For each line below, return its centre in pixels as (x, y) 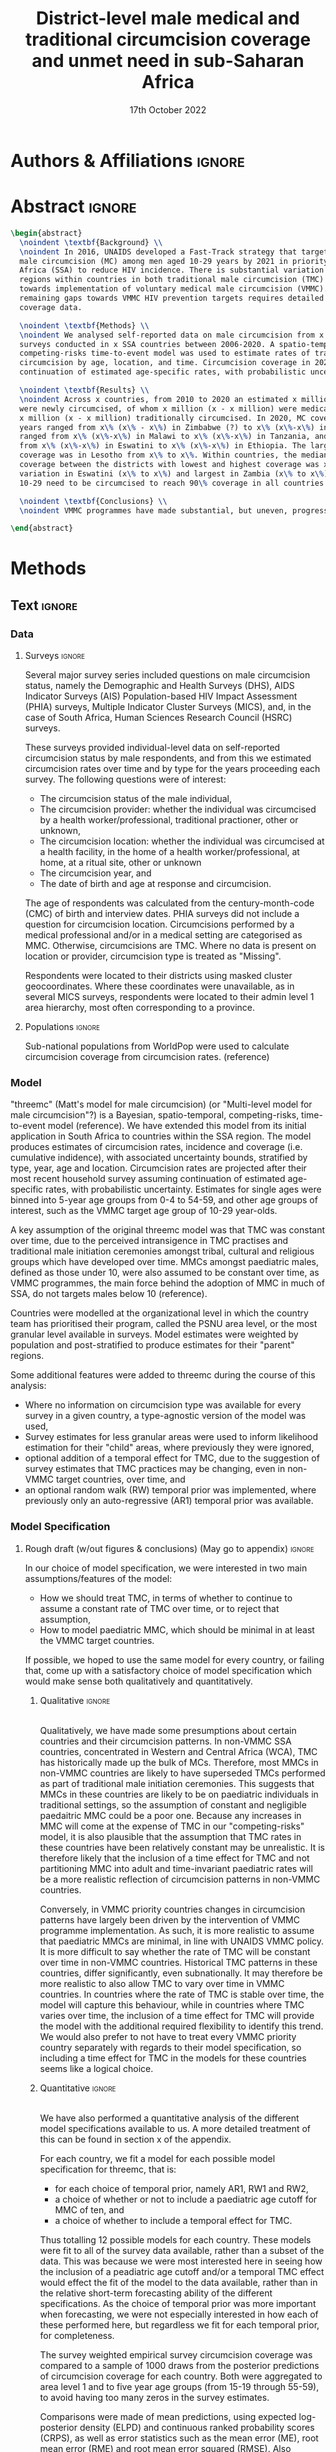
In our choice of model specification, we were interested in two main (166, 1568)
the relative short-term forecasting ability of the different (156, 2293)
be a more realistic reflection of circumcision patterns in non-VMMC (180, 1879)
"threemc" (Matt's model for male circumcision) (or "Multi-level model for (161, 1104)
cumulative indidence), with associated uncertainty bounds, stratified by (159, 1158)
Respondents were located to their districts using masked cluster (158, 976)
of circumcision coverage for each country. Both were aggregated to (181, 2376)
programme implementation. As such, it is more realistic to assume (177, 1930)
